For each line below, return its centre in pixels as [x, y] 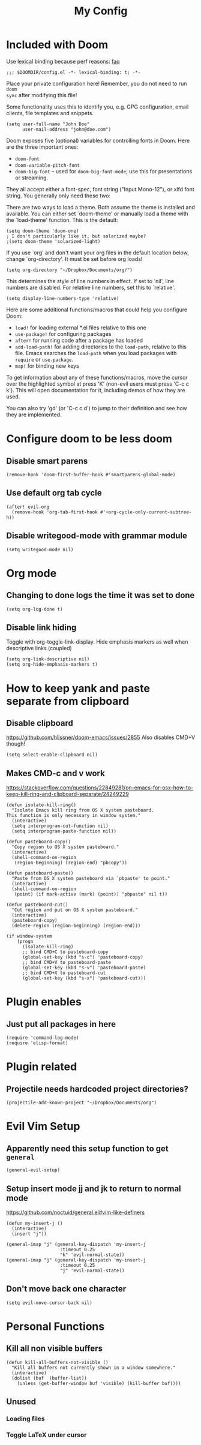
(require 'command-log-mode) [43, 1038]
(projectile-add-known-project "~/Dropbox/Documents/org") [82, 1103]
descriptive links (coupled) [39, 648]
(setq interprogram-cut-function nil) [60, 826]
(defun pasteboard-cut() [37, 905]
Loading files [25, 1419]
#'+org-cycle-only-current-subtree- [146, 512]
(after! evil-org [28, 507]
